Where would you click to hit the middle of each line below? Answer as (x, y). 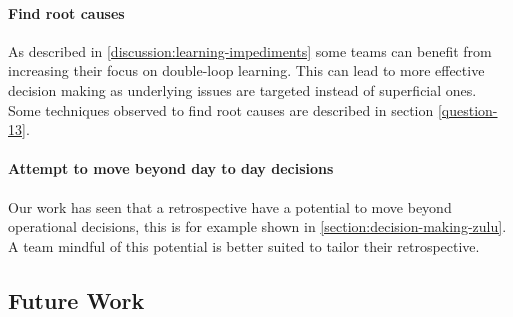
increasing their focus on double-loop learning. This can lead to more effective (246, 70)
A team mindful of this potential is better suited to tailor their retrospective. (244, 245)
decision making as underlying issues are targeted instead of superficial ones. (242, 89)
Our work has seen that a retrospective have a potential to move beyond (230, 206)
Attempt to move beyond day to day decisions (171, 168)
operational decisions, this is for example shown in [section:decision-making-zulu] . (257, 226)
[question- (467, 109)
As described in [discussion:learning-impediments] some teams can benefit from (250, 50)
